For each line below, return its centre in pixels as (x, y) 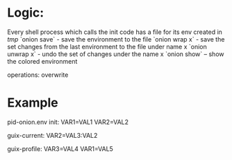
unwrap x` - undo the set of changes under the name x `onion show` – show (116, 54)
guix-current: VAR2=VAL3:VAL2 (52, 135)
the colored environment (42, 61)
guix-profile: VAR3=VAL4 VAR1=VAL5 (60, 149)
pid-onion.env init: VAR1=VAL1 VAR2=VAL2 (68, 122)
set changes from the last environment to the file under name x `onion (107, 46)
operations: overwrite (38, 75)
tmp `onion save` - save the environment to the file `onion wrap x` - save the (116, 39)
